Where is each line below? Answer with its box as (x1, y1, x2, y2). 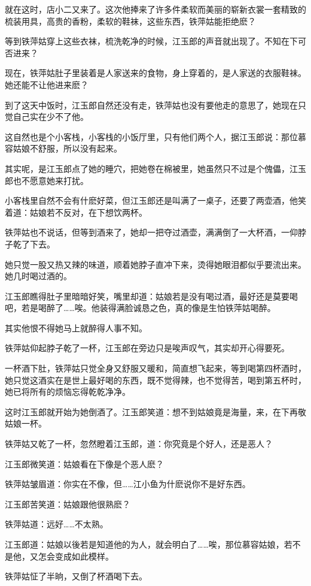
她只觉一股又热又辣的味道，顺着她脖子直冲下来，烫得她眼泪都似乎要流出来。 (5, 258, 306, 270)
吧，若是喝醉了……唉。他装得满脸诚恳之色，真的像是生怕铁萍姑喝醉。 (5, 301, 276, 314)
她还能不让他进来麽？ (5, 78, 89, 90)
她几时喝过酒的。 (5, 270, 72, 282)
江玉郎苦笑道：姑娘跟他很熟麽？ (5, 497, 130, 510)
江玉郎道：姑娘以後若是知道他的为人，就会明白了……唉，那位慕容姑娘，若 (5, 538, 292, 550)
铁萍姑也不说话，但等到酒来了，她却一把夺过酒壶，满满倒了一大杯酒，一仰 (5, 226, 298, 238)
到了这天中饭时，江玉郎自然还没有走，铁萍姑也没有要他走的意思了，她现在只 (5, 98, 306, 111)
